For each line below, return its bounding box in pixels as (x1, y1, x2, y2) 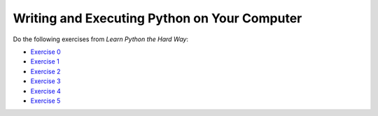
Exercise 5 (30, 96, 61, 105)
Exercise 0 (30, 48, 61, 56)
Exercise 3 (30, 77, 61, 85)
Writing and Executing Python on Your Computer (13, 10, 302, 26)
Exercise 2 (30, 67, 61, 75)
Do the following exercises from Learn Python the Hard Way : (13, 35, 189, 43)
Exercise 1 (30, 57, 59, 66)
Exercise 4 (30, 87, 61, 95)
